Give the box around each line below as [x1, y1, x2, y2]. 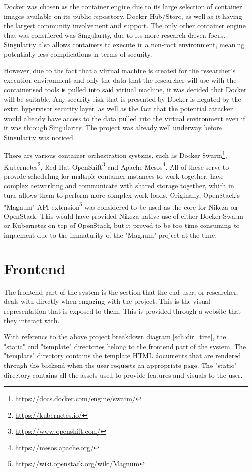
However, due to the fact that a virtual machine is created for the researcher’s [4, 65, 236, 75]
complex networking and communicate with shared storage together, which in [4, 180, 234, 191]
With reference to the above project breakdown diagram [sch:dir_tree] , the [4, 332, 226, 342]
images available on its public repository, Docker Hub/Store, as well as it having [4, 11, 242, 21]
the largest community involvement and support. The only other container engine [4, 20, 246, 31]
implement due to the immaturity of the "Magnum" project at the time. [4, 230, 217, 240]
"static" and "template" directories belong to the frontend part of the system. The [4, 341, 246, 351]
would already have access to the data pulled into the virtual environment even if [4, 113, 245, 123]
